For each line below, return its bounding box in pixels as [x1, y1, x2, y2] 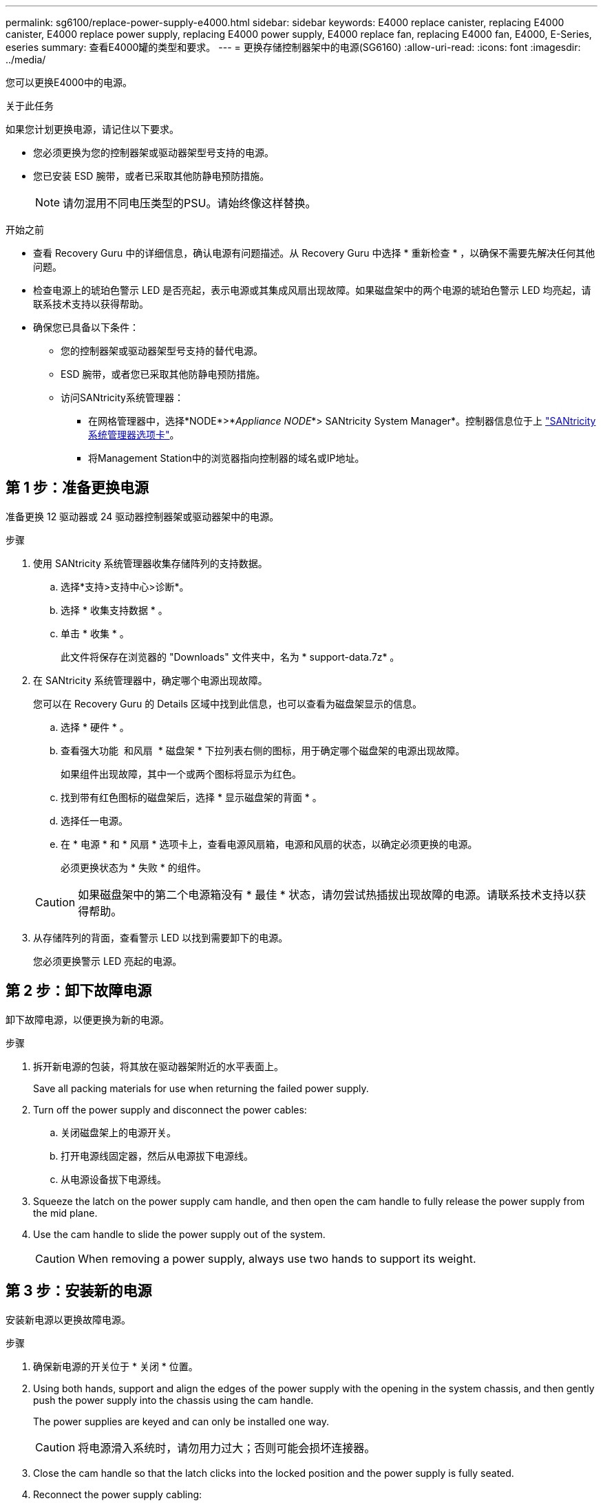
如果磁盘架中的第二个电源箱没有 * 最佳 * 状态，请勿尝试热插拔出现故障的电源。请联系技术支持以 [78, 887, 575, 902]
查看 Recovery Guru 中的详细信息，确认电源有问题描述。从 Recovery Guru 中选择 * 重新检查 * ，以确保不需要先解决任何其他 [33, 247, 595, 259]
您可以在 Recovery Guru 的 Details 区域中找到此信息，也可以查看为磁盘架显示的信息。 [33, 697, 423, 710]
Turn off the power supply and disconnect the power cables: [33, 1103, 307, 1116]
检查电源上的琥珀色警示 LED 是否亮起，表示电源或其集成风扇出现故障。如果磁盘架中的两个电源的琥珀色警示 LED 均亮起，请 [33, 284, 591, 296]
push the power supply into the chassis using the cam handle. [33, 1394, 314, 1406]
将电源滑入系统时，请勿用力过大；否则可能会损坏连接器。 [78, 1440, 376, 1455]
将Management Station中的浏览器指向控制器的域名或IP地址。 [88, 452, 365, 464]
